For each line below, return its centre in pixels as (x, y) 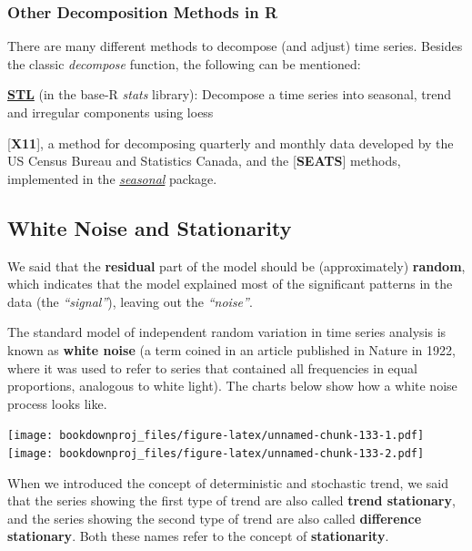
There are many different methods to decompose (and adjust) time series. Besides (235, 46)
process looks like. (57, 403)
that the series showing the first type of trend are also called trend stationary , (231, 500)
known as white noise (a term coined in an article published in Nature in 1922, (231, 349)
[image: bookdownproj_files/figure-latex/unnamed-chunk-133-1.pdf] (216, 436)
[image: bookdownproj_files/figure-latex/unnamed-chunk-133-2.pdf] (216, 453)
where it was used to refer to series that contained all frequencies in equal (212, 367)
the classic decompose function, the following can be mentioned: (184, 63)
